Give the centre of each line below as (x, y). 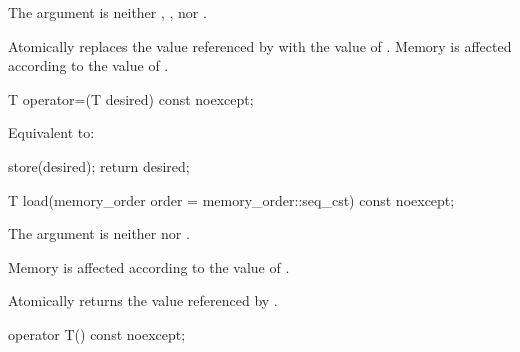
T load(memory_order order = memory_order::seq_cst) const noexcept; (231, 199)
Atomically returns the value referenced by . (143, 300)
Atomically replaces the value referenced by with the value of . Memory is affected (260, 45)
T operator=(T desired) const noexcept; (131, 98)
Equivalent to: (51, 132)
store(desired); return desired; (99, 165)
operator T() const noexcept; (97, 333)
